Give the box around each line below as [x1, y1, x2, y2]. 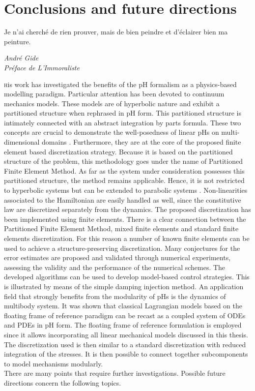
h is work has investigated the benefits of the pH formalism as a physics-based [4, 79, 237, 89]
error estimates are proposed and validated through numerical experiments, [4, 252, 231, 263]
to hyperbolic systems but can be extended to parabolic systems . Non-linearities [4, 185, 248, 195]
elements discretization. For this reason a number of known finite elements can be [4, 233, 250, 243]
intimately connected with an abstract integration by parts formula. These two [4, 117, 241, 127]
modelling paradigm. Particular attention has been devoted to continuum [4, 89, 225, 99]
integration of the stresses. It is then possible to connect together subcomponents [4, 349, 248, 359]
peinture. [4, 36, 31, 46]
